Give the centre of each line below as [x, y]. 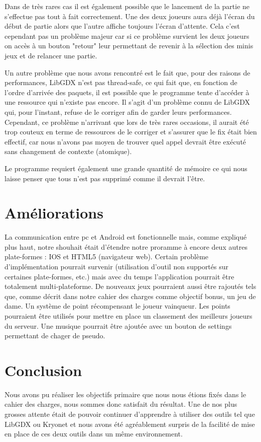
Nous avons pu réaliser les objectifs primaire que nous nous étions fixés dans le [125, 394]
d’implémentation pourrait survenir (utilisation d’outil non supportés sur [116, 266]
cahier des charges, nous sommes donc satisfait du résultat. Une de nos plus [121, 404]
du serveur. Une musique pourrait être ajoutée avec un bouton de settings [118, 325]
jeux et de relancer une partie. [51, 55]
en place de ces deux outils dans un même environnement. [94, 434]
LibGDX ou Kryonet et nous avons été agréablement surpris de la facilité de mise [130, 424]
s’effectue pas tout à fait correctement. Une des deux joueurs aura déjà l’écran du [130, 16]
